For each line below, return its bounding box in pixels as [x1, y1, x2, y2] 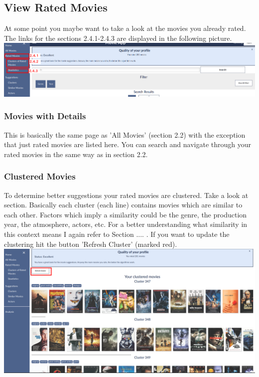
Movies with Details [4, 110, 86, 122]
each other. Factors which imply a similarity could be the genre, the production [4, 209, 247, 219]
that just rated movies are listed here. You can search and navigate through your [4, 139, 251, 150]
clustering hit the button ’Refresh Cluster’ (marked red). [4, 238, 177, 249]
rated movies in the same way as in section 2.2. [4, 149, 148, 159]
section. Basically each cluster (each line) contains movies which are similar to [4, 199, 243, 210]
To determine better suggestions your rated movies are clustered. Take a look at [4, 189, 249, 200]
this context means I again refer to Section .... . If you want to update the [4, 228, 230, 239]
